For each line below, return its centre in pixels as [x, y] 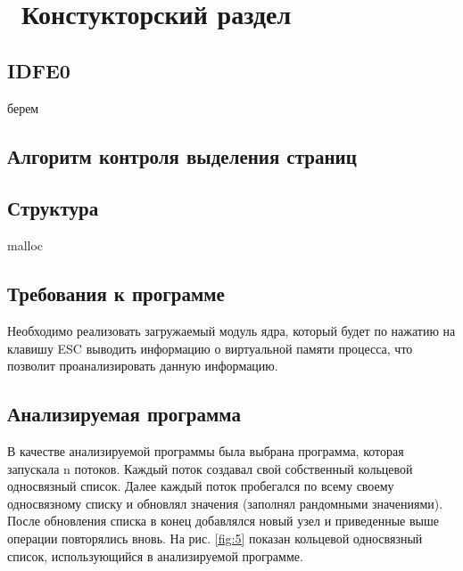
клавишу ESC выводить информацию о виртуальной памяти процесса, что [210, 348]
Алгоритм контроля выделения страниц [182, 155]
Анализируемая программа [124, 414]
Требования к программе [116, 294]
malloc [25, 245]
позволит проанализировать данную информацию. [143, 366]
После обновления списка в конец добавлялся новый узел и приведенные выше [223, 521]
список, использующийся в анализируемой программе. [155, 555]
